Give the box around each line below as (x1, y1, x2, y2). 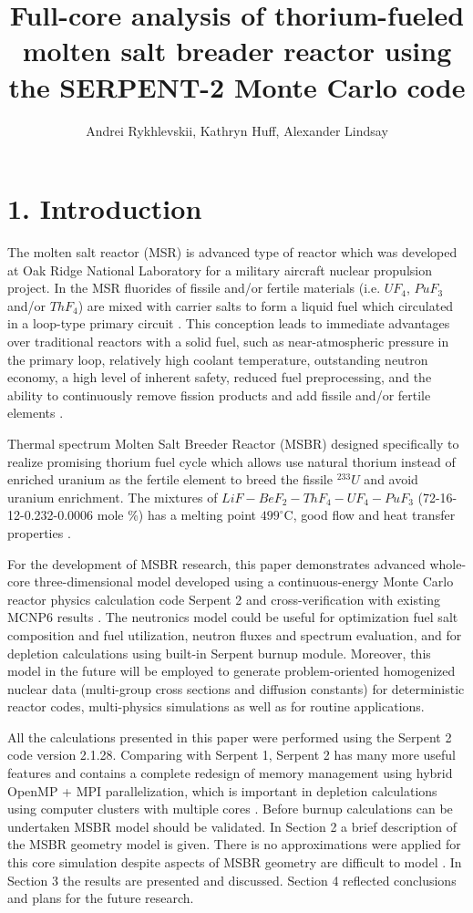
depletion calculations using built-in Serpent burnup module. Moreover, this (7, 643, 431, 662)
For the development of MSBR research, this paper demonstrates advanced (7, 554, 426, 573)
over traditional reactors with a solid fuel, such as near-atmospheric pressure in (7, 332, 449, 350)
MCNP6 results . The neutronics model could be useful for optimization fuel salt (7, 607, 458, 627)
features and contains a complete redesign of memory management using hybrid (7, 763, 453, 783)
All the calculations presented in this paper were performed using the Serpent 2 (7, 727, 452, 746)
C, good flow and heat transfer (283, 505, 456, 524)
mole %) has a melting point (97, 505, 257, 524)
